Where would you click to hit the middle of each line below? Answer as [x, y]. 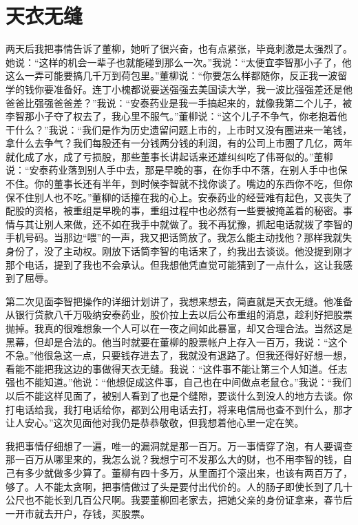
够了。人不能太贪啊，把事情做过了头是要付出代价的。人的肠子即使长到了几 [174, 486]
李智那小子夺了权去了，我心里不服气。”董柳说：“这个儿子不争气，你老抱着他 [177, 116]
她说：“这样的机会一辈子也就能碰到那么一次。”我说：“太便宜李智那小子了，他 [179, 62]
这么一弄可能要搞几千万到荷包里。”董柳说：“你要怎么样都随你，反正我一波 [172, 75]
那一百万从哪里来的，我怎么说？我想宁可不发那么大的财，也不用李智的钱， [174, 459]
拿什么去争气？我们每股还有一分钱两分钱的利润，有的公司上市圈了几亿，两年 [179, 143]
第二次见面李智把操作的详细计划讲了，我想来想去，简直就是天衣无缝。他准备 [179, 301]
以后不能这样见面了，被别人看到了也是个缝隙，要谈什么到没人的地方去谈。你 [179, 395]
